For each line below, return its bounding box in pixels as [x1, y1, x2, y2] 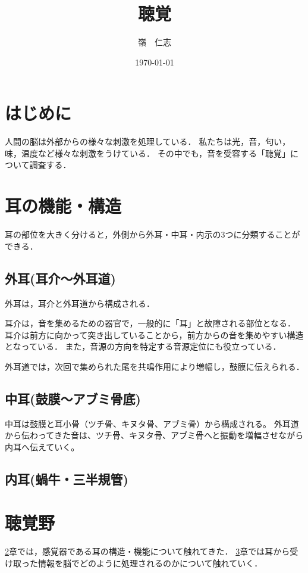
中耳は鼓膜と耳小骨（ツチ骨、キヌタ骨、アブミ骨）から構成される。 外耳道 [5, 417, 299, 429]
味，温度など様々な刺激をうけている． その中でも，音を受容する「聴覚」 [5, 147, 291, 159]
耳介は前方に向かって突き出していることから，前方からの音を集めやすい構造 [5, 328, 304, 341]
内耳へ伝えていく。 [5, 440, 80, 453]
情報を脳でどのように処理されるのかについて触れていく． [37, 557, 263, 569]
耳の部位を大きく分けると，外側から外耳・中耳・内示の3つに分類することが [5, 228, 300, 241]
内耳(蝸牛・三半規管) [5, 469, 128, 488]
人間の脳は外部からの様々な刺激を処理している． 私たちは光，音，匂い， [5, 135, 291, 148]
